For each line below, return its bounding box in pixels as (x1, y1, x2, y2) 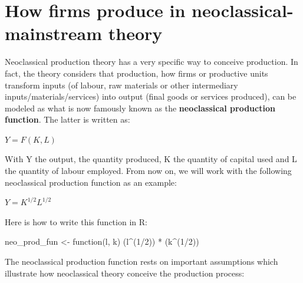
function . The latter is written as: (5, 113, 130, 126)
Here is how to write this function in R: (5, 215, 147, 228)
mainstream (5, 21, 103, 45)
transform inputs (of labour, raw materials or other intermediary (5, 78, 238, 91)
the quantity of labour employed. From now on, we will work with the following (5, 164, 292, 177)
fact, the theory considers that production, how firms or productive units (5, 67, 268, 79)
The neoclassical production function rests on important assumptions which (5, 255, 278, 268)
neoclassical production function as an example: (5, 176, 177, 188)
